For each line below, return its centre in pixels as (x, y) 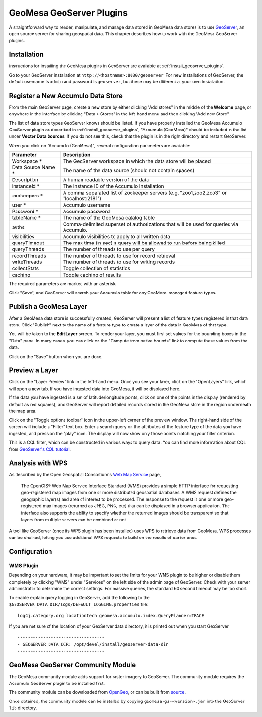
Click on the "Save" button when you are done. (56, 356)
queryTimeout (28, 243)
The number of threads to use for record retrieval (119, 256)
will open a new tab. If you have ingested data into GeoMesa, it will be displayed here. (95, 389)
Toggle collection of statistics (97, 268)
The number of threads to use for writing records (119, 262)
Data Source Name (33, 167)
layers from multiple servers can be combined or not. (74, 520)
